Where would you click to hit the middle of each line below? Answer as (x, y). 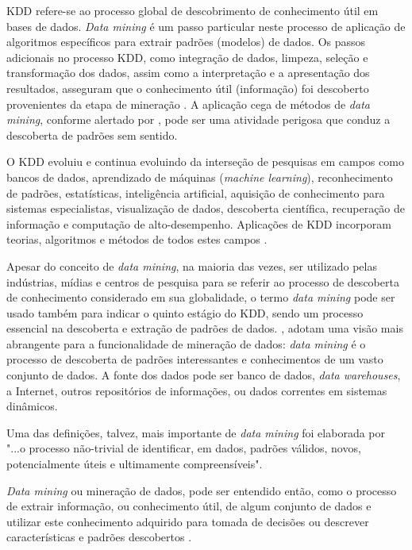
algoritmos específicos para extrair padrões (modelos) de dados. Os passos (186, 42)
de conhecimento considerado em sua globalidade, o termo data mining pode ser (201, 297)
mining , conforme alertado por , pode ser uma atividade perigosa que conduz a (198, 119)
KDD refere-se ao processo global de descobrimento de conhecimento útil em (193, 10)
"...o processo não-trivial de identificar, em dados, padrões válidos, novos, (184, 448)
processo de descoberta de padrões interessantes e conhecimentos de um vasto (195, 359)
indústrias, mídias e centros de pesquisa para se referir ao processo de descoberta (203, 281)
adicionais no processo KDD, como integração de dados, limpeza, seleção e (187, 57)
